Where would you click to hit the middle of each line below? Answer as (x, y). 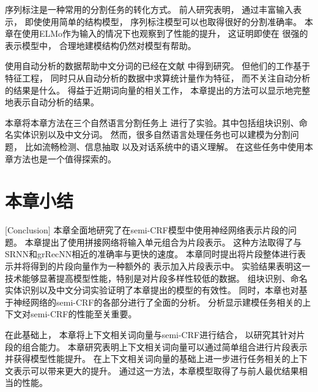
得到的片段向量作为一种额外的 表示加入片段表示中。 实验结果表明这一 (170, 266)
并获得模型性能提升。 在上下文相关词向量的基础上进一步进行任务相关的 (148, 359)
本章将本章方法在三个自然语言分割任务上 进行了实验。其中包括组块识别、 (152, 122)
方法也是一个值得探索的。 (65, 158)
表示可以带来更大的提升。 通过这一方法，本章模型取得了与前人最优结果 (156, 370)
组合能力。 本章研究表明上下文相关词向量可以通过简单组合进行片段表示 (165, 346)
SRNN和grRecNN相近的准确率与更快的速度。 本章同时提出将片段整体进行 (151, 254)
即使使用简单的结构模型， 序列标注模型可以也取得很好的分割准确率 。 (163, 21)
